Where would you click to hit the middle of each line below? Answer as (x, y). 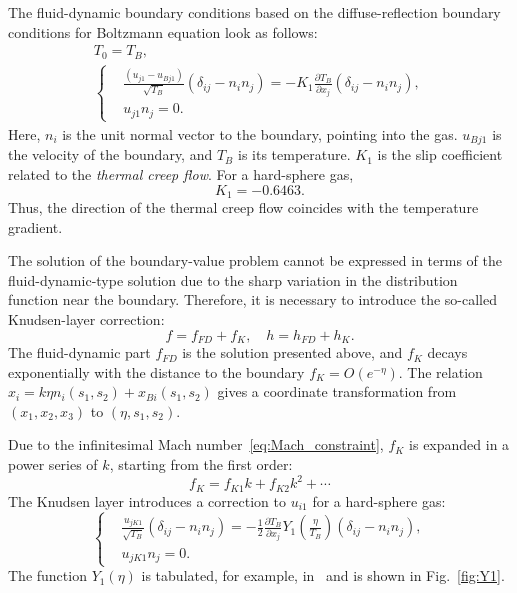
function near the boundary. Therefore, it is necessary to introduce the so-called (253, 299)
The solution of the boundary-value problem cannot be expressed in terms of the (255, 260)
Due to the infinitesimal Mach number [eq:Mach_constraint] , (196, 444)
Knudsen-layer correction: (86, 319)
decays (447, 352)
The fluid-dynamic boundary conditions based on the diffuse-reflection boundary (254, 12)
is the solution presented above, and (292, 352)
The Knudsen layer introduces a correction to (147, 500)
